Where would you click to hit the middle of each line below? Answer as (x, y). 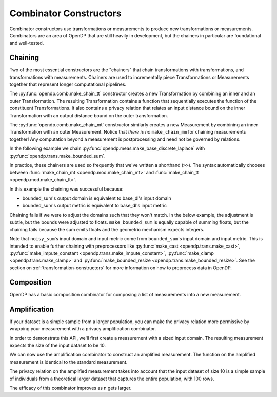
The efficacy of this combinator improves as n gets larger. (71, 388)
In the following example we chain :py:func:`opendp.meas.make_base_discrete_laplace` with (107, 148)
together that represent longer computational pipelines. (68, 84)
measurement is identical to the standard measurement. (68, 362)
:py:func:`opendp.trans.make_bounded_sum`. (57, 156)
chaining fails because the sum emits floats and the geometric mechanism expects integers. (107, 230)
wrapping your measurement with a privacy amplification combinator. (83, 329)
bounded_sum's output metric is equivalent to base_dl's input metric (94, 205)
